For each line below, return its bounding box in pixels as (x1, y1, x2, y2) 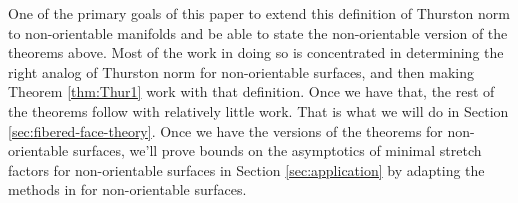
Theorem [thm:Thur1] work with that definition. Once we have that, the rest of (8, 81, 495, 102)
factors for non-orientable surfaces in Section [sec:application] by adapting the (8, 159, 485, 180)
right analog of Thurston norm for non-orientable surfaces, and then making (8, 61, 475, 82)
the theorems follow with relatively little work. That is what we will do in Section (8, 100, 509, 121)
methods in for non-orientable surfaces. (8, 179, 247, 200)
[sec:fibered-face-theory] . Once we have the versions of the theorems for (8, 120, 443, 141)
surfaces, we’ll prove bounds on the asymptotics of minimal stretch (72, 140, 482, 161)
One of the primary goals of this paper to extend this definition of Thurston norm (8, 3, 510, 23)
